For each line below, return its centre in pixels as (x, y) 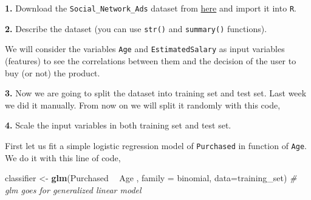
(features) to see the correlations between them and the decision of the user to (151, 60)
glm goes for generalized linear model (73, 189)
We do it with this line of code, (63, 157)
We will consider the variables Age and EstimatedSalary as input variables (145, 49)
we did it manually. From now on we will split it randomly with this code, (143, 105)
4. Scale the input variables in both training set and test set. (118, 125)
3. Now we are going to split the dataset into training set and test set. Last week (156, 93)
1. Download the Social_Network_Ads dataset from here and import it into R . (151, 8)
